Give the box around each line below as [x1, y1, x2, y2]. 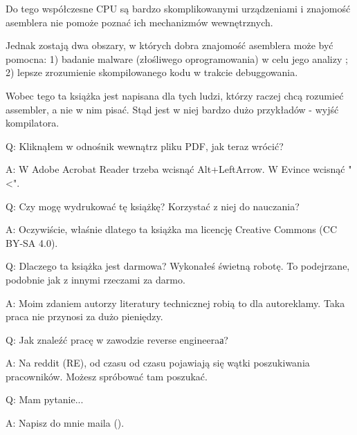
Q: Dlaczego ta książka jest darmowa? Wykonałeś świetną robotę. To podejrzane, [6, 259, 350, 273]
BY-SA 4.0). [6, 235, 58, 250]
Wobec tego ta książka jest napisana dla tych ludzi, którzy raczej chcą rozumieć [6, 88, 344, 102]
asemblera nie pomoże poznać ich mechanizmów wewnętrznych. [6, 15, 273, 29]
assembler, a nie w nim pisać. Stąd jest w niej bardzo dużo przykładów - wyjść [6, 102, 339, 116]
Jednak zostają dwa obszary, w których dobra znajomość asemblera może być [6, 38, 333, 53]
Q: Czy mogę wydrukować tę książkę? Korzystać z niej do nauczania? [6, 198, 300, 213]
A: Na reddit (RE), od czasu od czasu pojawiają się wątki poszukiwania [6, 355, 310, 370]
